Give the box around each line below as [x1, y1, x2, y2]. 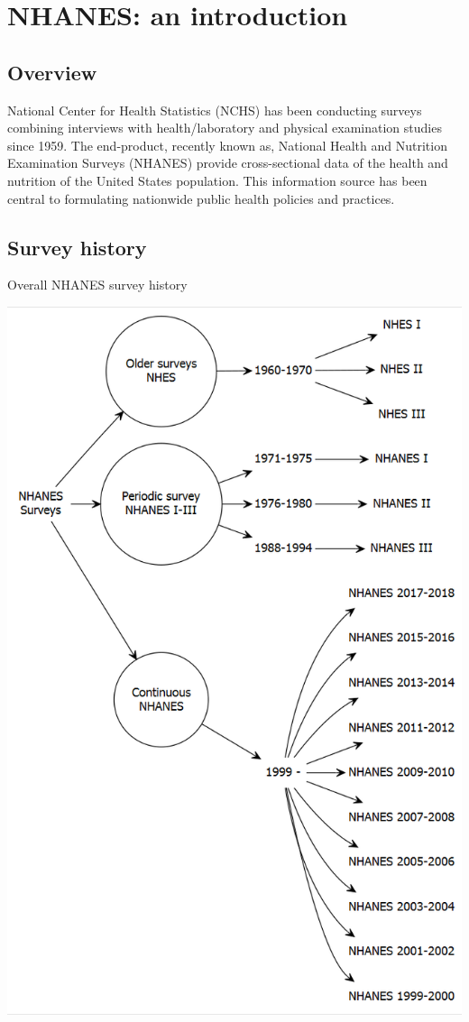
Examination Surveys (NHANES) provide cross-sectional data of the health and [7, 153, 448, 172]
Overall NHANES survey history [7, 275, 188, 294]
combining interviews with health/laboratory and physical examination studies [7, 118, 442, 137]
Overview [7, 58, 97, 86]
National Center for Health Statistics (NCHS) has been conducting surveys [7, 100, 422, 119]
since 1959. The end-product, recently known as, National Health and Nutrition [7, 135, 447, 154]
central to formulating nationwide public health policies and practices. [7, 189, 395, 207]
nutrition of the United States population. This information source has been [7, 170, 428, 189]
